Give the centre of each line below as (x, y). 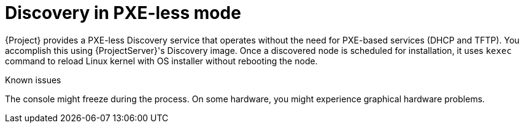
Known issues (33, 80)
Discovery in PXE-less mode (123, 13)
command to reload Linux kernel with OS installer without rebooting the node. (161, 61)
